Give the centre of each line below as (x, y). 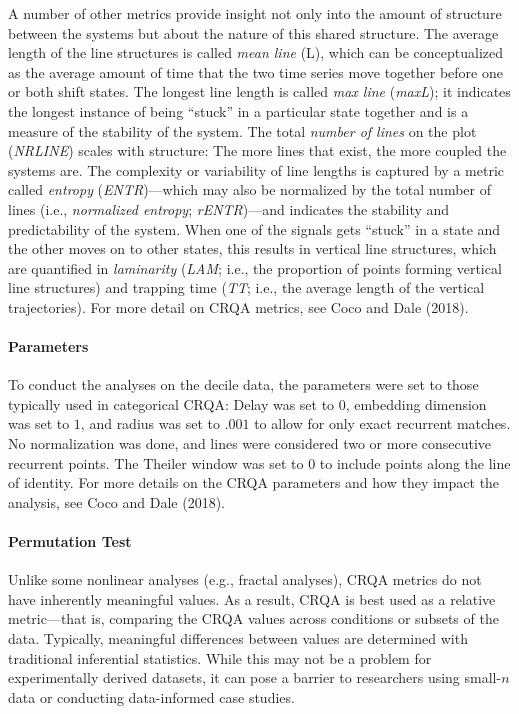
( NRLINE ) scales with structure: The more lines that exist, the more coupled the (257, 150)
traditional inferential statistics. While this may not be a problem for (220, 657)
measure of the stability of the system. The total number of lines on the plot (242, 130)
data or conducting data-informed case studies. (151, 696)
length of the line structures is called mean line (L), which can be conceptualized (256, 52)
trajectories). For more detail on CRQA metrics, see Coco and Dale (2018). (238, 306)
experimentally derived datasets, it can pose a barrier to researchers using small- (255, 677)
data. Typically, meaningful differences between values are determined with (238, 638)
